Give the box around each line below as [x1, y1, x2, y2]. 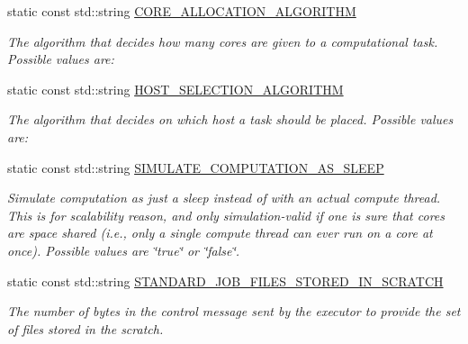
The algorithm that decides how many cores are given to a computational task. [7, 32, 438, 50]
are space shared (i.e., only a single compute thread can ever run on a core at [7, 223, 433, 242]
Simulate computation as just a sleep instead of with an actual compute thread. [7, 188, 441, 207]
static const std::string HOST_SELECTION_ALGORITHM [7, 79, 344, 98]
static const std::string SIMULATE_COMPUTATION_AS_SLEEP [7, 158, 384, 177]
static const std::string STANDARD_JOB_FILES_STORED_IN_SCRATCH [7, 271, 444, 290]
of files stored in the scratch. [7, 319, 164, 338]
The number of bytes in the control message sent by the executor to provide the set [7, 302, 461, 321]
